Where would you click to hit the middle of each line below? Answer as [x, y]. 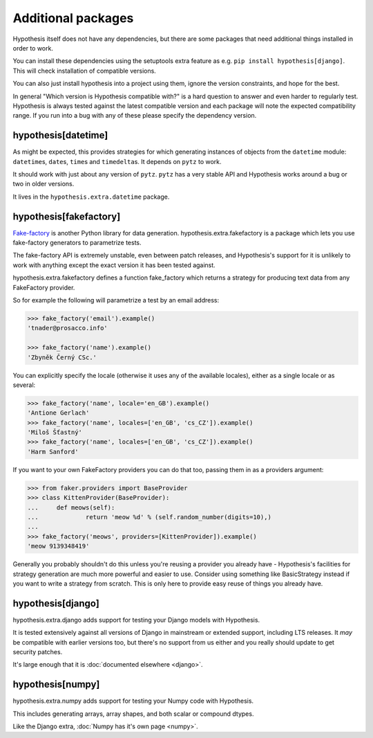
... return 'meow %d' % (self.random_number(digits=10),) [150, 517]
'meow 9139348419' [58, 546]
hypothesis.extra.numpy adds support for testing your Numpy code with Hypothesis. [133, 701]
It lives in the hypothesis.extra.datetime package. [91, 197]
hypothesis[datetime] [60, 135]
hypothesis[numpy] [56, 684]
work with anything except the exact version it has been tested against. [114, 265]
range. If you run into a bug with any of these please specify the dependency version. [135, 116]
